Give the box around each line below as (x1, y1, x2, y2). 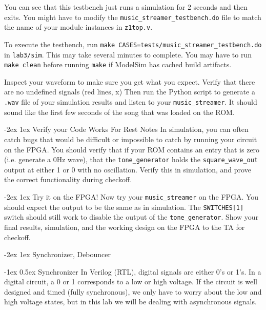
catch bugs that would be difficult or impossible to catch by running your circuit (4, 133, 257, 144)
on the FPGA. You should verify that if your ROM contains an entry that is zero (4, 144, 260, 154)
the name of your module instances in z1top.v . (4, 22, 153, 32)
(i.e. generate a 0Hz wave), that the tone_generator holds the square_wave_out (4, 154, 258, 165)
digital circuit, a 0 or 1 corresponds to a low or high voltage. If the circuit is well (4, 276, 257, 287)
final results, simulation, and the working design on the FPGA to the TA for (4, 221, 245, 232)
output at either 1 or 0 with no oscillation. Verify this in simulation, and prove (4, 164, 251, 175)
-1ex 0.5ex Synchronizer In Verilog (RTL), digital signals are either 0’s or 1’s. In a (4, 266, 261, 277)
